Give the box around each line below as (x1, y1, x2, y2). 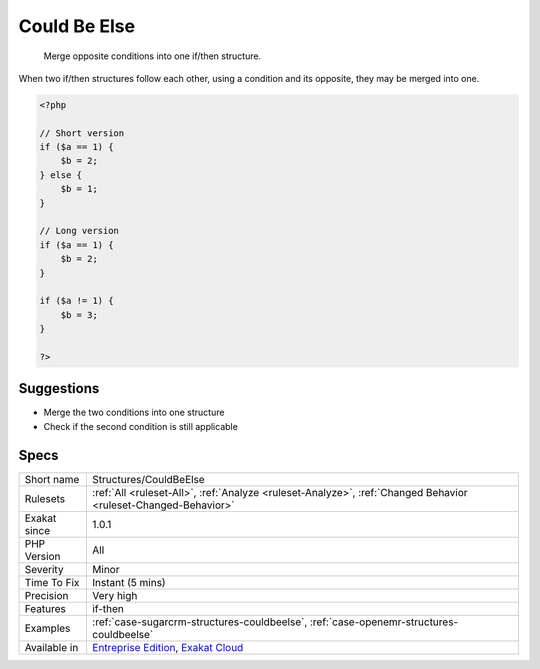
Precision (24, 588, 69, 602)
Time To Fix (24, 575, 80, 589)
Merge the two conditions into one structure (43, 406, 225, 419)
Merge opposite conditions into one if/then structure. (43, 50, 262, 62)
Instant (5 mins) (91, 575, 166, 589)
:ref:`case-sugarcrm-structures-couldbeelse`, (91, 615, 308, 629)
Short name (24, 472, 80, 486)
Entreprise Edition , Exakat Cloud (91, 640, 244, 654)
